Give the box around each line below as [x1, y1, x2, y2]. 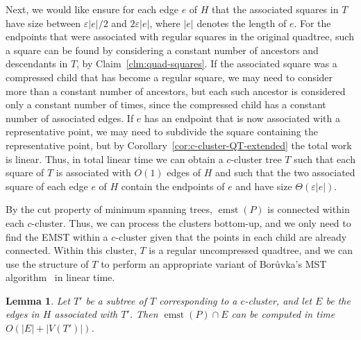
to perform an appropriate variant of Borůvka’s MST [101, 256, 327, 271]
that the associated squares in [212, 2, 339, 16]
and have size [235, 178, 292, 193]
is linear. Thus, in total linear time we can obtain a [6, 151, 224, 166]
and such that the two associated [215, 165, 355, 180]
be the [326, 293, 351, 307]
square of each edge [6, 178, 88, 193]
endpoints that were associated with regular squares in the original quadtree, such [6, 29, 354, 44]
